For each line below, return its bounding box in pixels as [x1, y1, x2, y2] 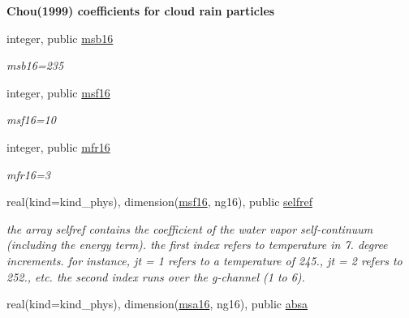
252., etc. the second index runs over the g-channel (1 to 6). [6, 268, 305, 285]
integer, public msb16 [6, 29, 114, 46]
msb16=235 [6, 57, 64, 74]
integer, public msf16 [6, 84, 110, 101]
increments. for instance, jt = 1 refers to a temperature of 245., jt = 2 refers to [6, 251, 403, 269]
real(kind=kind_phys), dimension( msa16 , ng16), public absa [6, 295, 308, 312]
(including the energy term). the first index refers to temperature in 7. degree [6, 236, 388, 253]
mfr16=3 [6, 165, 50, 183]
